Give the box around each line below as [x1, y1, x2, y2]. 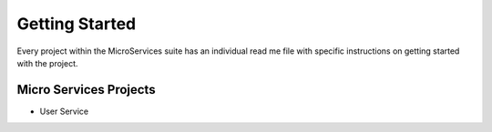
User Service [39, 106, 89, 117]
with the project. [16, 57, 78, 68]
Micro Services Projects [16, 82, 156, 97]
